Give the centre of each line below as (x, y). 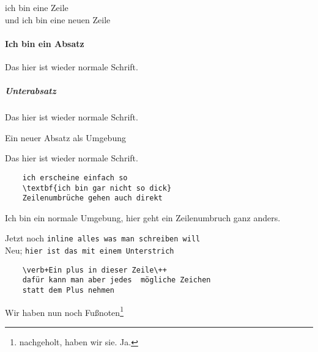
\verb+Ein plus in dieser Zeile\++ (94, 270)
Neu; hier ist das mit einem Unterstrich (90, 250)
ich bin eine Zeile (37, 7)
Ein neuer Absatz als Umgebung (65, 137)
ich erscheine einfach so (75, 178)
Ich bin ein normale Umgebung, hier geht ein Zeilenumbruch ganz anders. (143, 217)
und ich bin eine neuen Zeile (58, 19)
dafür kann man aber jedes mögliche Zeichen (116, 280)
